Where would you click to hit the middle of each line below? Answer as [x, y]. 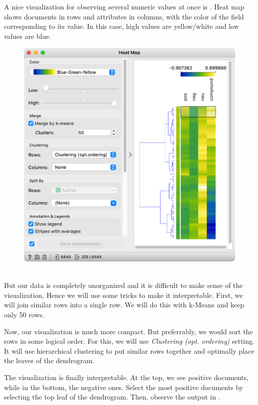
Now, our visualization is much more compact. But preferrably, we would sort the [129, 331]
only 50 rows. [24, 314]
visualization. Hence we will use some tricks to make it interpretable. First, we [124, 295]
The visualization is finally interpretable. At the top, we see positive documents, [126, 377]
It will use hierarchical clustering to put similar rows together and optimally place [129, 350]
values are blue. [28, 36]
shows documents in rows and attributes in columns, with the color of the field [124, 16]
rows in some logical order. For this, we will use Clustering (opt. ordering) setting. [129, 341]
